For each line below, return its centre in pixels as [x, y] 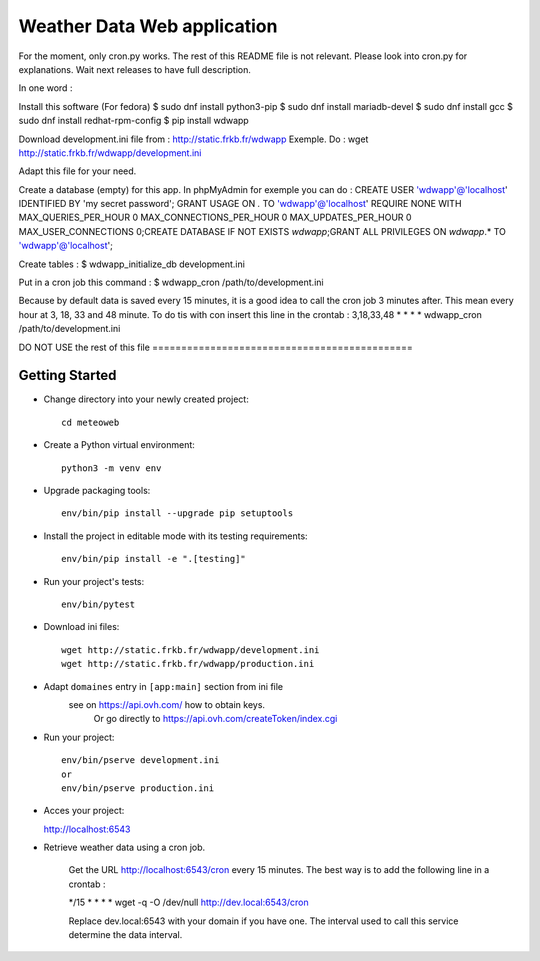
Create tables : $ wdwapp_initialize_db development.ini [131, 264]
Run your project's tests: [94, 581]
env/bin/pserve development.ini [140, 760]
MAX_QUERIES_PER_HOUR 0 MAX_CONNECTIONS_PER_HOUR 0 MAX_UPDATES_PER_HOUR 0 [215, 217]
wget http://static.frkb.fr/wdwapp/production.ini [188, 664]
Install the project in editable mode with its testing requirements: [176, 536]
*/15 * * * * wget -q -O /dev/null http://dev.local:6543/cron [188, 902]
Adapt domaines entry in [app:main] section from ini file [163, 686]
